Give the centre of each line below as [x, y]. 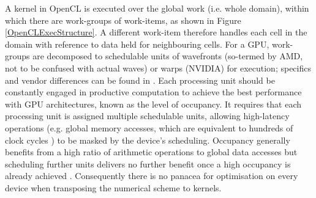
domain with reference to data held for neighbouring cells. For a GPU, [137, 44]
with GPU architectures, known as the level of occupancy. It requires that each [153, 104]
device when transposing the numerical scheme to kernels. [113, 187]
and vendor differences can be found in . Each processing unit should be [140, 80]
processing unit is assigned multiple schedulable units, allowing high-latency [147, 116]
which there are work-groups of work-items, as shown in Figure [123, 20]
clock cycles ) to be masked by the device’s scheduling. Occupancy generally [148, 140]
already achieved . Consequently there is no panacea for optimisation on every [152, 176]
